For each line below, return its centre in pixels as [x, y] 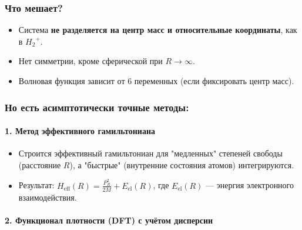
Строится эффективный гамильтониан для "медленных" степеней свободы [150, 153]
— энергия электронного [250, 185]
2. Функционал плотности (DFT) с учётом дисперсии [109, 220]
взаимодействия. [48, 197]
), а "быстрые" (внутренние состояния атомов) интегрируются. [182, 164]
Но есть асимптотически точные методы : [97, 107]
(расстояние [40, 164]
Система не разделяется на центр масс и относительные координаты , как [158, 30]
